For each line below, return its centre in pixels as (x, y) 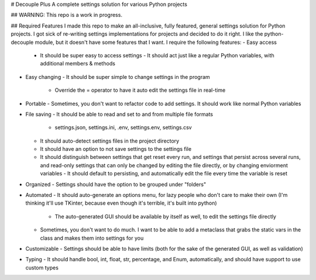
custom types (42, 267)
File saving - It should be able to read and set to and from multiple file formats (119, 114)
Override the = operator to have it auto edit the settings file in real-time (140, 90)
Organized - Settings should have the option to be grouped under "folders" (116, 184)
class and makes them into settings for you (92, 238)
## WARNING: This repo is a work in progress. (67, 15)
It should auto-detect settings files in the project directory (110, 141)
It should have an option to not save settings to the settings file (116, 149)
